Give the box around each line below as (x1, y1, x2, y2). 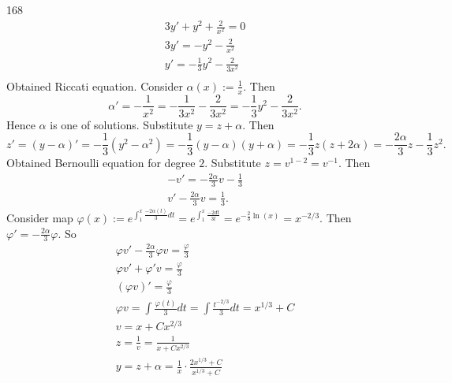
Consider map (6, 210, 73, 226)
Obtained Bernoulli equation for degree (6, 154, 196, 171)
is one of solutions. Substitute (50, 116, 193, 132)
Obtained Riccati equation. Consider (6, 77, 183, 94)
